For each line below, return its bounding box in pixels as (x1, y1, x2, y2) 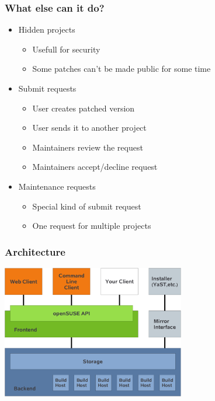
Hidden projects (18, 23, 75, 36)
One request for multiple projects (32, 219, 151, 232)
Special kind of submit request (32, 200, 141, 212)
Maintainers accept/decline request (32, 161, 158, 173)
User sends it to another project (32, 121, 147, 134)
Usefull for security (32, 43, 100, 55)
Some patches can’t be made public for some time (32, 62, 211, 75)
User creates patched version (32, 102, 135, 114)
